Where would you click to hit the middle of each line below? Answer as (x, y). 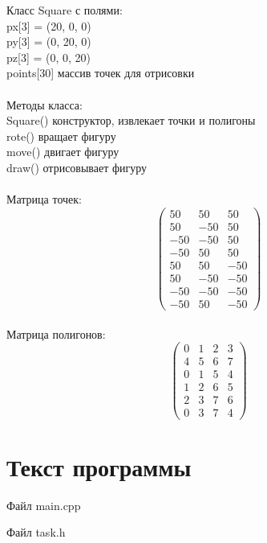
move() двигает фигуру (63, 152)
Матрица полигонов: (56, 333)
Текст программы (99, 466)
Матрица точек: (44, 199)
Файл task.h (36, 532)
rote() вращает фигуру (61, 136)
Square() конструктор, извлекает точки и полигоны (131, 120)
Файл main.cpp (44, 505)
